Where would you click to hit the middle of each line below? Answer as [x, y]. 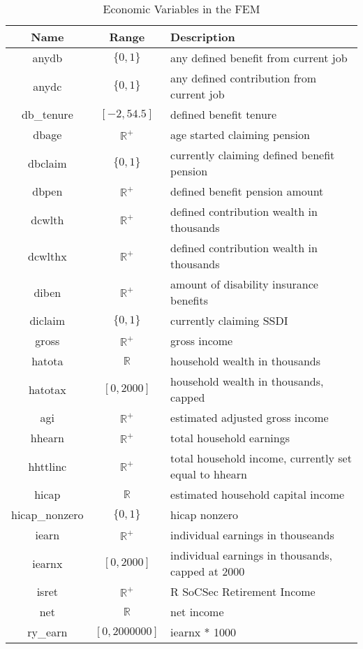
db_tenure [47, 114]
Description [203, 37]
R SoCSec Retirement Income [243, 591]
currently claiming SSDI [229, 320]
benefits [189, 300]
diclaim [47, 320]
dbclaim [47, 163]
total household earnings [230, 438]
